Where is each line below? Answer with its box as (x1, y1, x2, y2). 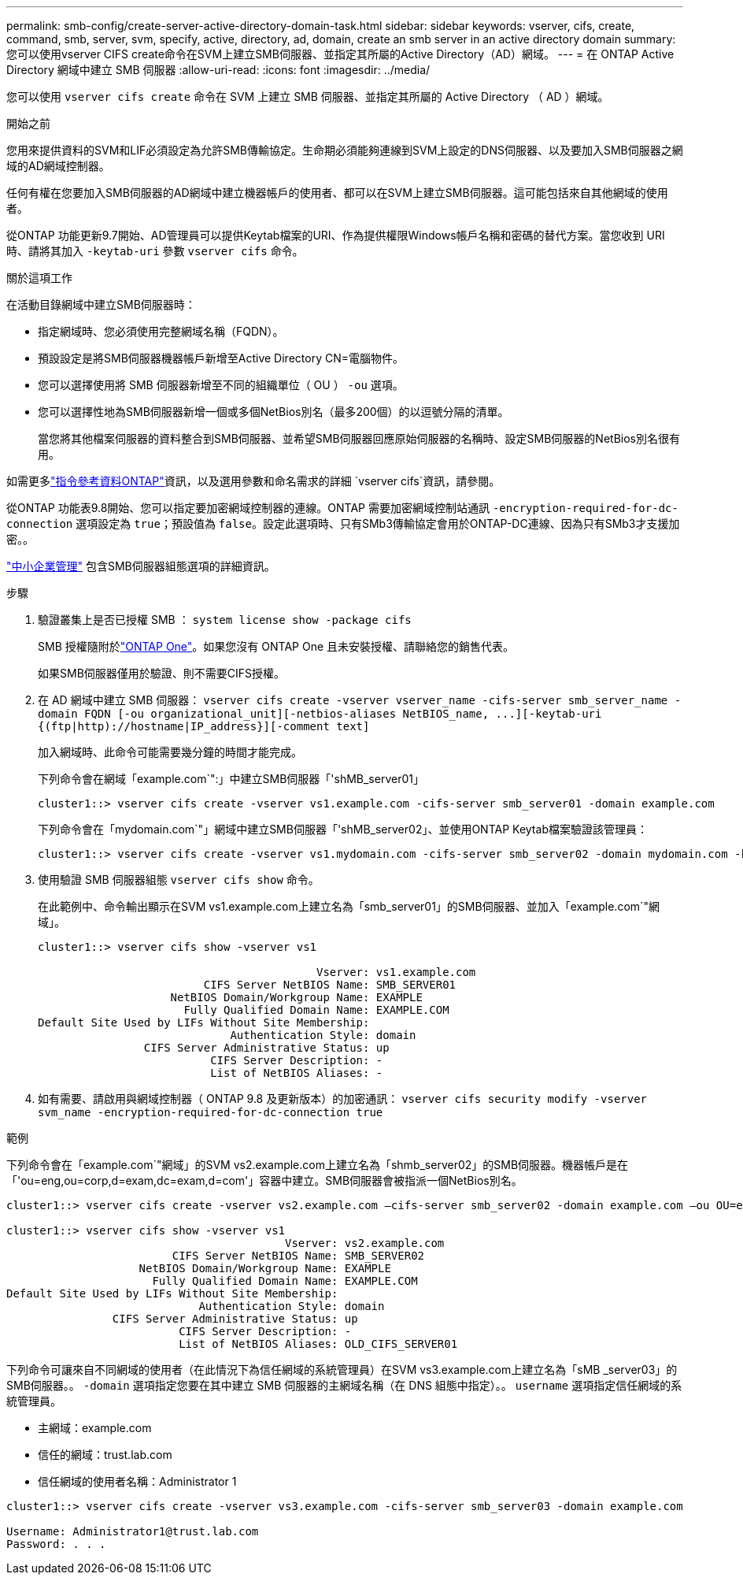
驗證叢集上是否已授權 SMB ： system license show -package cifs (38, 613, 412, 626)
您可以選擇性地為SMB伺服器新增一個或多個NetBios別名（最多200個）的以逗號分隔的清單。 (38, 405, 509, 418)
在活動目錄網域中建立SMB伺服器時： (6, 298, 196, 311)
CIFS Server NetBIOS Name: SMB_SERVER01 (203, 978, 457, 991)
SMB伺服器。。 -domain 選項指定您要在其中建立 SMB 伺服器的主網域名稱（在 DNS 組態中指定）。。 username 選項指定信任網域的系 (6, 1379, 682, 1392)
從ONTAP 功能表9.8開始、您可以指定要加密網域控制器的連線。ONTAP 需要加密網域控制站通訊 (6, 501, 490, 514)
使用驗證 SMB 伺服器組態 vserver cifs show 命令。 (38, 873, 320, 886)
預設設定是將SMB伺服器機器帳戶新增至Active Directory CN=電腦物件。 (38, 351, 404, 365)
